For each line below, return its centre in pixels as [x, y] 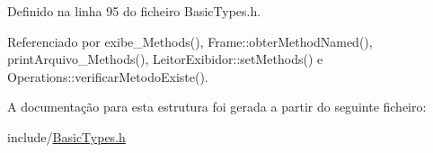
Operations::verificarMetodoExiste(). [108, 76]
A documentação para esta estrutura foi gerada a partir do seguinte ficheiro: [217, 107]
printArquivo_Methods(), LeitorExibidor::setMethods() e [165, 59]
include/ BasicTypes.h [66, 136]
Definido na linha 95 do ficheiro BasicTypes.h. [134, 11]
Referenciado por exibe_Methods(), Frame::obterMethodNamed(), [190, 41]
